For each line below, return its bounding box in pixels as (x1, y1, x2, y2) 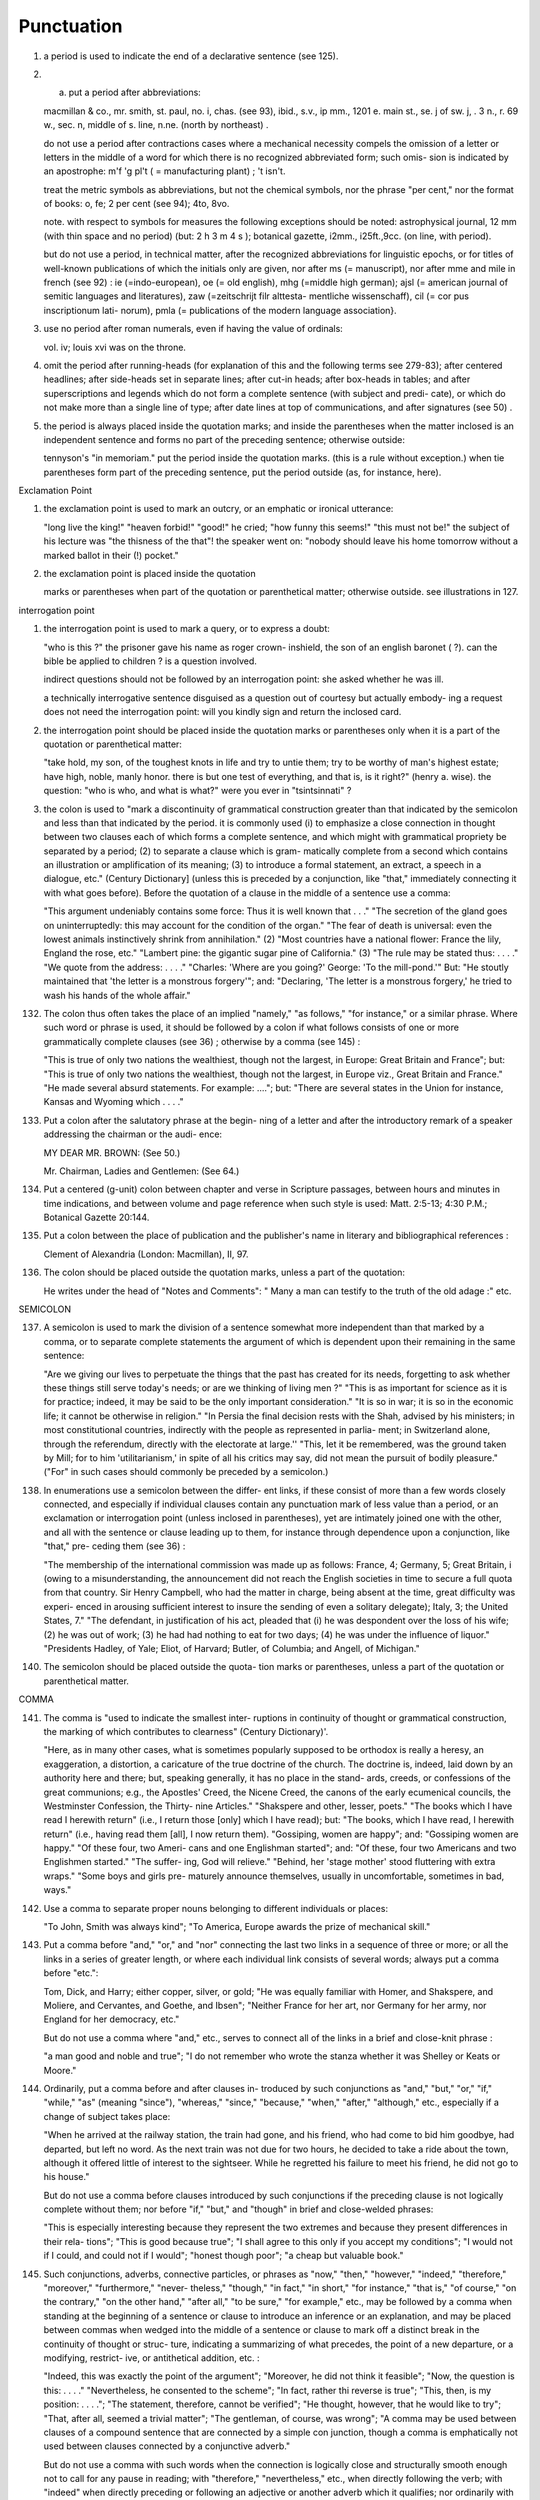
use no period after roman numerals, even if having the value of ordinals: (43, 323, 344, 335)
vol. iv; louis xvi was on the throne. (43, 341, 187, 353)
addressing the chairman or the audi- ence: (43, 1128, 223, 1140)
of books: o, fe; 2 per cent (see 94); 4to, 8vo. (43, 198, 230, 210)
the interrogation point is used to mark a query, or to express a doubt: (43, 623, 330, 635)
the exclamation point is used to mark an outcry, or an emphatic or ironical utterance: (43, 503, 394, 515)
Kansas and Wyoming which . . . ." (43, 1096, 184, 1108)
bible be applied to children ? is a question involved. (43, 655, 257, 667)
